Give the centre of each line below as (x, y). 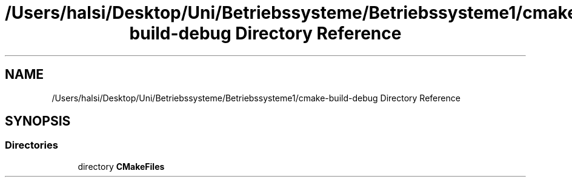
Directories (32, 145)
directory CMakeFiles (121, 166)
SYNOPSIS (38, 121)
